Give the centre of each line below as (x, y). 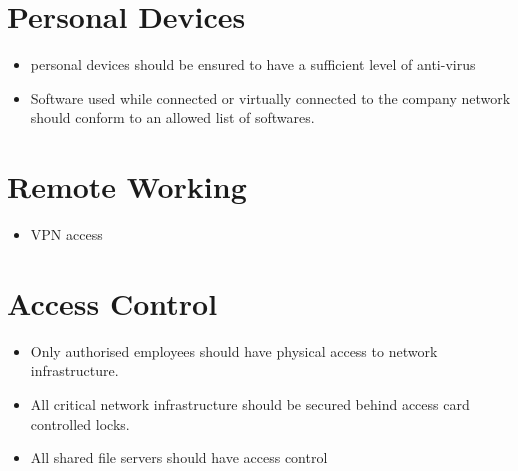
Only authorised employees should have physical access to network (234, 350)
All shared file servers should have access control (179, 457)
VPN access (66, 234)
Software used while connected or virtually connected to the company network (270, 97)
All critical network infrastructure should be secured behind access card (250, 403)
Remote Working (127, 186)
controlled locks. (80, 423)
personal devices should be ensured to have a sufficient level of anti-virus (253, 64)
